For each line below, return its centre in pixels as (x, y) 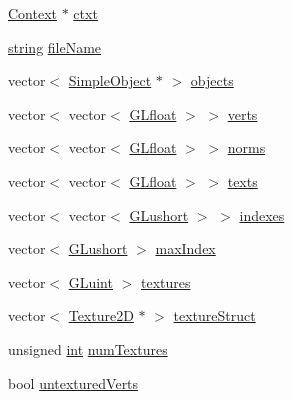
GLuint (90, 281)
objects (212, 80)
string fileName (55, 46)
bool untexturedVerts (73, 382)
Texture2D (101, 315)
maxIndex (185, 248)
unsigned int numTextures (88, 348)
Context (32, 13)
